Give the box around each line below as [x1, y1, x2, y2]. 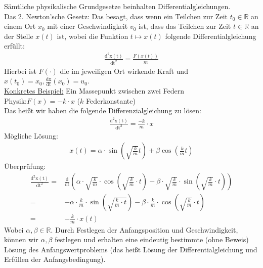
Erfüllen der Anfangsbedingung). [4, 254, 106, 264]
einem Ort [4, 21, 36, 31]
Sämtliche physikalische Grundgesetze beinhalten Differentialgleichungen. [4, 1, 231, 11]
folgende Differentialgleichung [165, 30, 256, 41]
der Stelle [4, 30, 33, 41]
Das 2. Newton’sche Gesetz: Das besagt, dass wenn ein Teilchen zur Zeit [4, 11, 228, 21]
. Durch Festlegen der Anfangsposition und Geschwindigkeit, [51, 224, 238, 235]
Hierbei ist [4, 65, 36, 76]
